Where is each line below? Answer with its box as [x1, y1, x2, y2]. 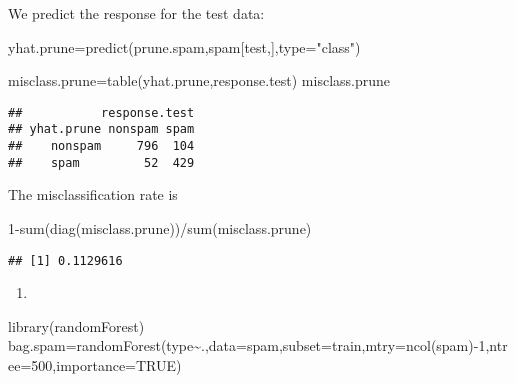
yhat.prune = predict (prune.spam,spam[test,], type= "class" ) [8, 36, 361, 57]
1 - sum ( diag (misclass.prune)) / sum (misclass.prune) [8, 218, 312, 238]
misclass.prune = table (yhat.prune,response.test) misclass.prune [8, 70, 391, 91]
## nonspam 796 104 [8, 139, 195, 154]
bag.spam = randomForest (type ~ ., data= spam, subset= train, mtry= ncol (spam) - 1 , [8, 335, 490, 356]
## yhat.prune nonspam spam [8, 122, 195, 137]
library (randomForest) [8, 315, 145, 336]
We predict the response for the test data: [8, 3, 265, 23]
